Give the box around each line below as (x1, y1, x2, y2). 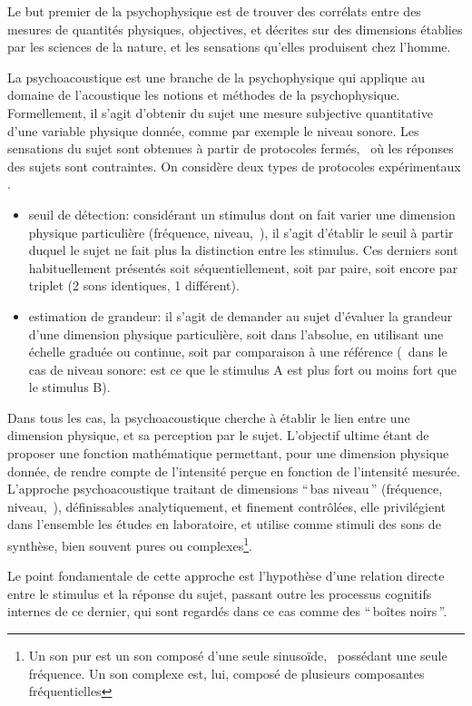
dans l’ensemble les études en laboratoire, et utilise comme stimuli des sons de (7, 515, 441, 534)
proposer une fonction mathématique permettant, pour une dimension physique (7, 444, 449, 463)
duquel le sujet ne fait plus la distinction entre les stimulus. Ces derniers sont (28, 240, 458, 260)
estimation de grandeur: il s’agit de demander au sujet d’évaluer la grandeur (28, 306, 453, 325)
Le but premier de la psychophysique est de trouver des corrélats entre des (7, 2, 421, 20)
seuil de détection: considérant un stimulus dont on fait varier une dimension (28, 204, 456, 223)
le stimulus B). (28, 378, 111, 397)
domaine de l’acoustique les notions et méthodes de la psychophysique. (7, 85, 400, 104)
